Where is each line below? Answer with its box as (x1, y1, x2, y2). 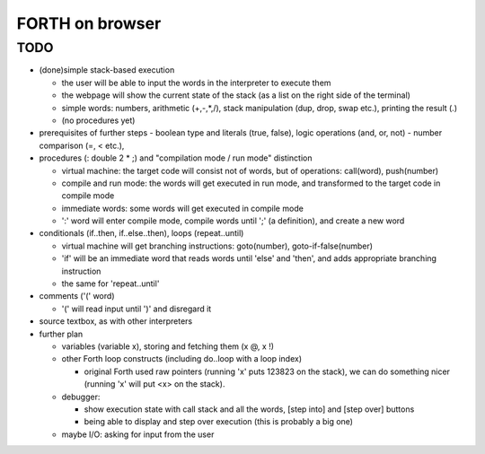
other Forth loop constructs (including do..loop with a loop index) (61, 354, 303, 364)
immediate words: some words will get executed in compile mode (61, 203, 304, 214)
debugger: (61, 391, 101, 402)
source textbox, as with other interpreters (39, 316, 193, 327)
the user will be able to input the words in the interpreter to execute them (61, 77, 331, 88)
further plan (39, 328, 84, 339)
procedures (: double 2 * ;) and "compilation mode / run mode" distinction (39, 153, 313, 163)
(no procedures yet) (61, 115, 136, 126)
